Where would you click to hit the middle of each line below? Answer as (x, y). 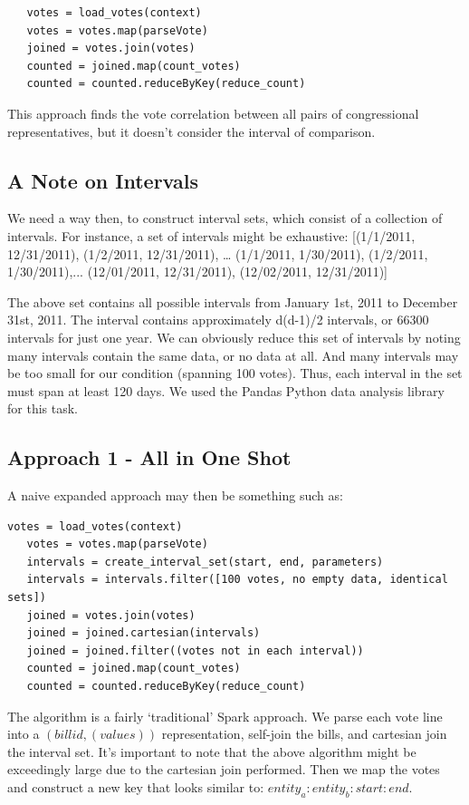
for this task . (43, 408)
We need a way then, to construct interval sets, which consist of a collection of (225, 218)
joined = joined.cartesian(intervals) (144, 633)
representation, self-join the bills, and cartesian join (304, 734)
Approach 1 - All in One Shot (149, 457)
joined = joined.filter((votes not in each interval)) (195, 650)
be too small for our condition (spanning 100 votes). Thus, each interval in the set (235, 373)
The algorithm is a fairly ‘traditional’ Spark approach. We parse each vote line (225, 716)
